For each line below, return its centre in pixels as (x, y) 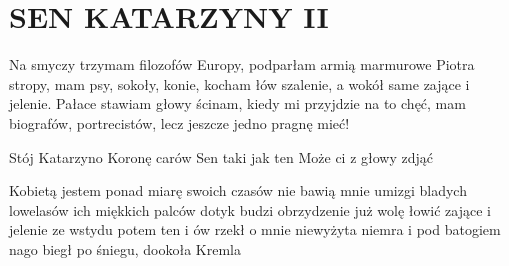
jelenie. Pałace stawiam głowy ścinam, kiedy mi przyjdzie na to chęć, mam (237, 103)
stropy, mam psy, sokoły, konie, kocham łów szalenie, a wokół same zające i (239, 83)
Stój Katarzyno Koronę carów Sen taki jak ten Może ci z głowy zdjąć (221, 156)
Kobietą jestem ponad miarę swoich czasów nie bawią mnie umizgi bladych (238, 190)
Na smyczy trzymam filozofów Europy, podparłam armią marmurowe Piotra (242, 64)
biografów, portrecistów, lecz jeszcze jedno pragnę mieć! (179, 122)
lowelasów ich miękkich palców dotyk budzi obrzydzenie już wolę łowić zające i (250, 209)
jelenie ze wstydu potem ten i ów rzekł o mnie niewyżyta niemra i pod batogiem (255, 229)
